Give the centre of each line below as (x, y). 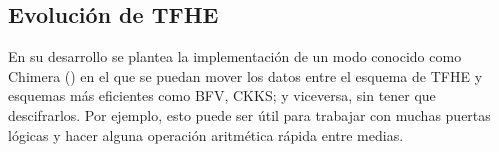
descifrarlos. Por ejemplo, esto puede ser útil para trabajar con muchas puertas (249, 114)
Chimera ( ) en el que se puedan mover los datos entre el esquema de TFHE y (245, 75)
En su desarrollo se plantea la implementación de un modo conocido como (235, 56)
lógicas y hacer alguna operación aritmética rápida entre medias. (206, 134)
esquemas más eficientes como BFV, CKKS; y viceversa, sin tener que (222, 95)
